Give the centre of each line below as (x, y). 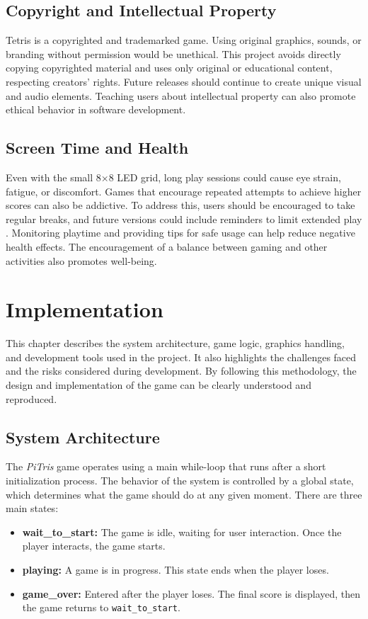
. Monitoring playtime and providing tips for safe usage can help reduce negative (180, 233)
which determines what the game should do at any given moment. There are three (184, 494)
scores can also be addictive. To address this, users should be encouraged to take (180, 205)
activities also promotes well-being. (81, 260)
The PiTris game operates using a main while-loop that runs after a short (166, 466)
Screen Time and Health (97, 148)
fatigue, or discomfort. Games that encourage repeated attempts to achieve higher (184, 191)
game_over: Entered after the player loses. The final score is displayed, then (191, 593)
